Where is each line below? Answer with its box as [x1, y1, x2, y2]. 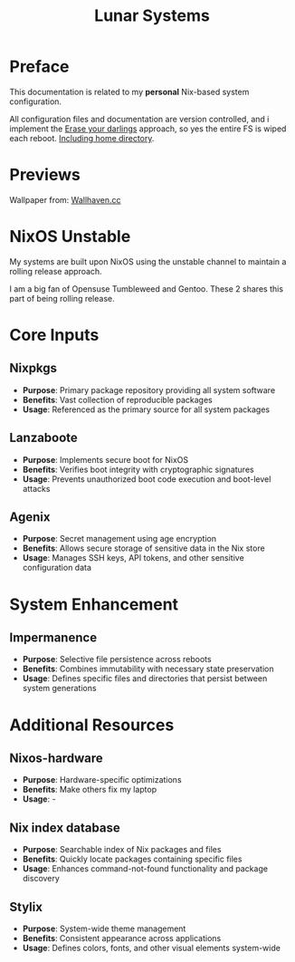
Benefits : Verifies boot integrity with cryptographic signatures [22, 464, 255, 475]
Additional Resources [9, 715, 175, 735]
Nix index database [9, 820, 120, 835]
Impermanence [9, 630, 98, 646]
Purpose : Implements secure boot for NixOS [22, 454, 189, 465]
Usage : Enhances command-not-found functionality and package [22, 863, 269, 874]
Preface [9, 56, 70, 77]
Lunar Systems [94, 5, 210, 26]
